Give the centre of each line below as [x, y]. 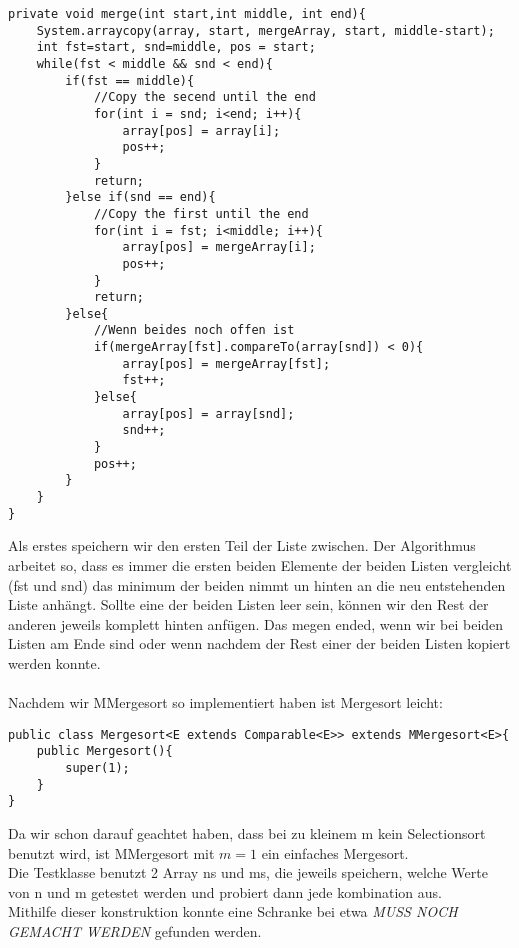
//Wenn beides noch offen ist [194, 330]
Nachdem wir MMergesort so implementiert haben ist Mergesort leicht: [225, 702]
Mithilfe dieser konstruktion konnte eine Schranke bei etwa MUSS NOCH [233, 911]
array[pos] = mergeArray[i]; [219, 247]
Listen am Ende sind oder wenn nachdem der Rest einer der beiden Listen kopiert [259, 643]
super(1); [97, 768]
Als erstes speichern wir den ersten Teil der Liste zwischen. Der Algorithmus [242, 545]
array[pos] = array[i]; [201, 130]
